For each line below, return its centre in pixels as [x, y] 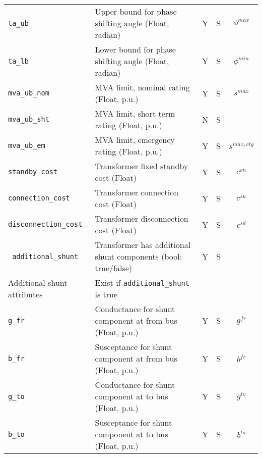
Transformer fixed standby [142, 166]
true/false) [113, 268]
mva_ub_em [27, 145]
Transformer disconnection [142, 218]
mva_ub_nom [29, 93]
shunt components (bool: [139, 256]
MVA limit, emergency [135, 140]
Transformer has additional [143, 245]
